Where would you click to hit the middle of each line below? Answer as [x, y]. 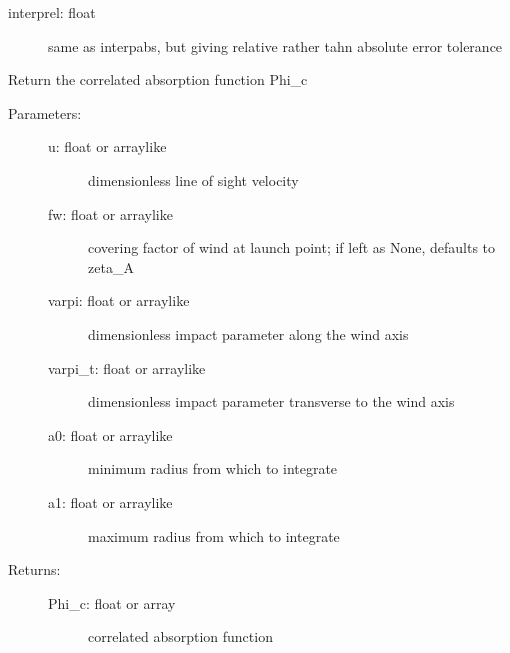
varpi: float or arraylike [119, 300]
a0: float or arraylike [110, 434]
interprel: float [52, 12]
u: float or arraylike [107, 146]
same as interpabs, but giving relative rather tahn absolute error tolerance [275, 45]
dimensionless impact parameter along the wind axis [248, 333]
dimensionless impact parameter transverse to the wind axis [271, 401]
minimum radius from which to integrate [213, 468]
